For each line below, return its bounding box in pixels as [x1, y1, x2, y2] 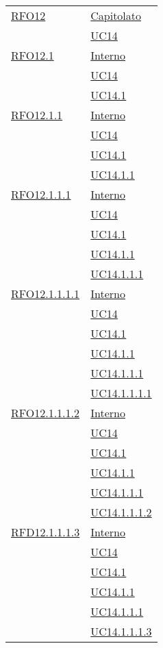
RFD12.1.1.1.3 [11, 524, 80, 540]
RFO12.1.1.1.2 [11, 405, 80, 421]
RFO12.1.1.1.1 [11, 286, 80, 301]
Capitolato [90, 8, 142, 23]
